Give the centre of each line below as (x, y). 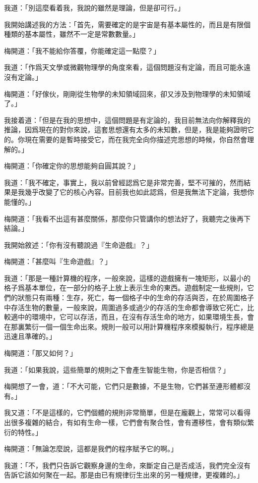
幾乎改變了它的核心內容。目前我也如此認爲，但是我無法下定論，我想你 (139, 192)
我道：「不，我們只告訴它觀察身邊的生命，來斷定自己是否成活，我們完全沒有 (127, 465)
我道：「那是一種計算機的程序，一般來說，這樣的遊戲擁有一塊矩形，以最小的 (127, 278)
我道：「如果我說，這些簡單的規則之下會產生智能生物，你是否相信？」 (117, 369)
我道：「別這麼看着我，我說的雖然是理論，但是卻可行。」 (94, 7)
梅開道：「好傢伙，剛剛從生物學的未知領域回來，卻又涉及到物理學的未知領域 (127, 93)
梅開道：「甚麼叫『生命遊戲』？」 (58, 261)
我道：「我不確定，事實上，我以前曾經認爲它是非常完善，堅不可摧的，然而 (124, 182)
